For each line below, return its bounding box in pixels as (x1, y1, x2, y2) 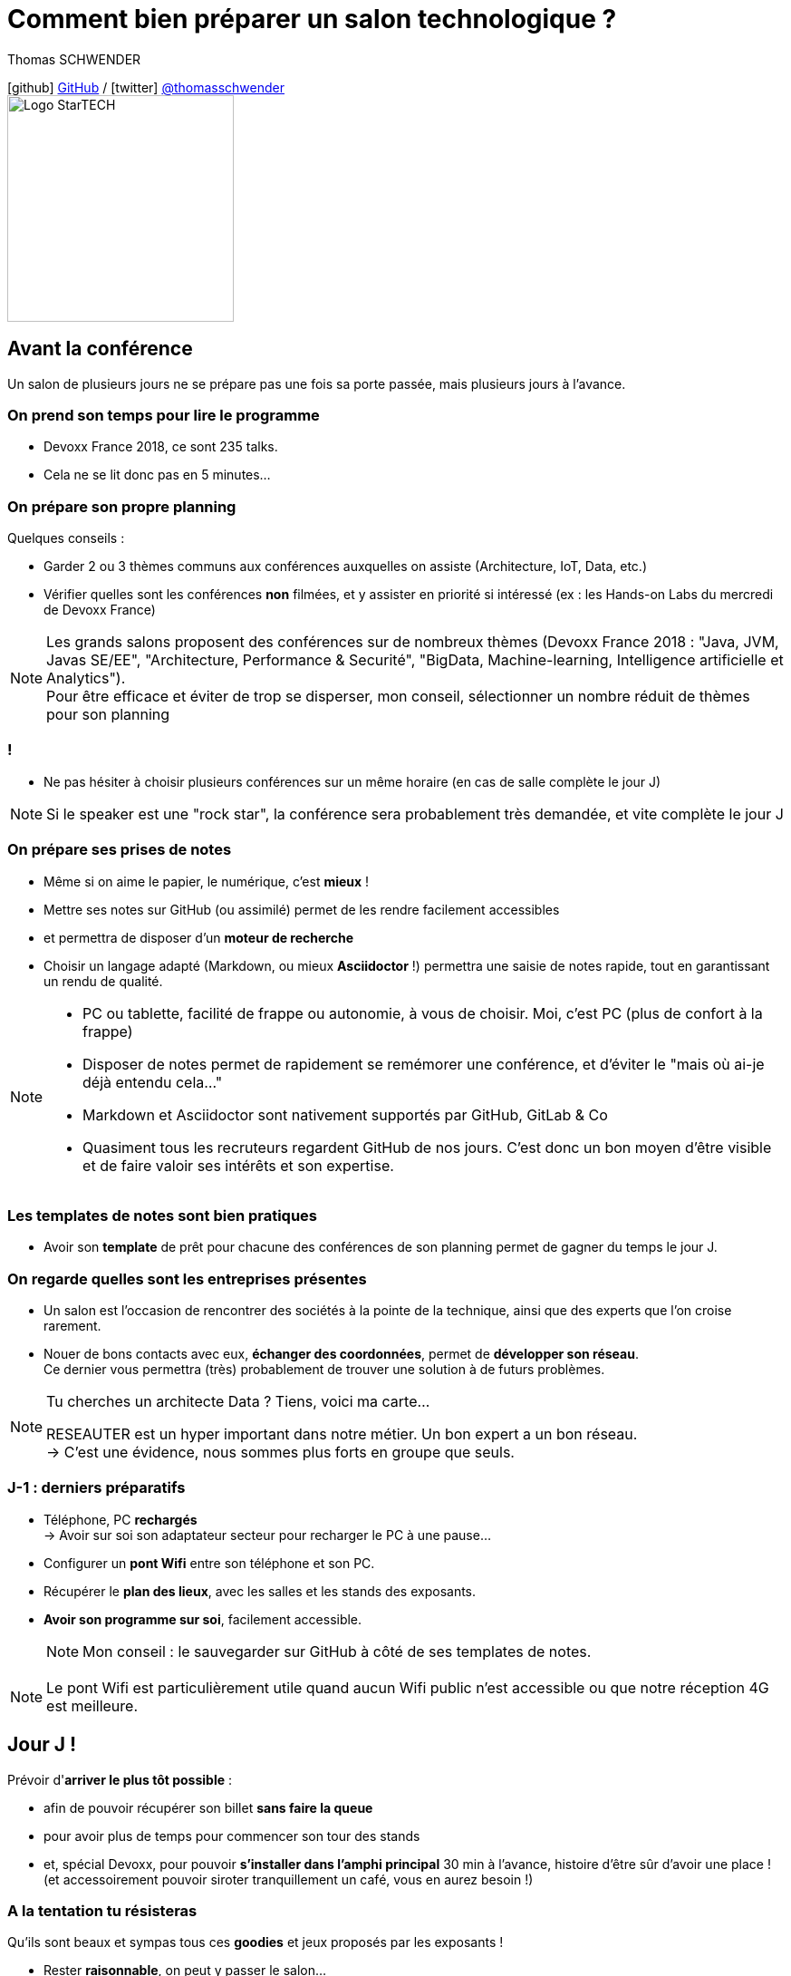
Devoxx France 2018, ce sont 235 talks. (43, 439, 278, 455)
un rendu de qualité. (43, 973, 163, 989)
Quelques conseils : (7, 530, 125, 547)
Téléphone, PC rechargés (43, 1511, 198, 1527)
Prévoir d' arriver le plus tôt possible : (7, 1771, 233, 1787)
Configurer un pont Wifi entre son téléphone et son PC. (43, 1555, 375, 1571)
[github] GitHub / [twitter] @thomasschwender (7, 79, 285, 95)
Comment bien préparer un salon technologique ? (7, 4, 617, 34)
